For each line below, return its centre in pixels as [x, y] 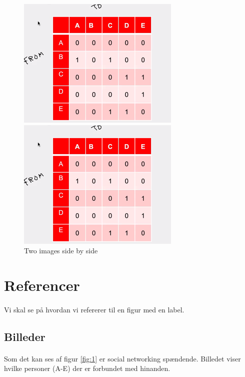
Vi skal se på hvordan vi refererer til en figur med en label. [94, 309]
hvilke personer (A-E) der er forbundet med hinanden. [87, 368]
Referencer [42, 285]
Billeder [25, 336]
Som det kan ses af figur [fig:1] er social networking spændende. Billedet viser [122, 358]
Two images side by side [61, 251]
